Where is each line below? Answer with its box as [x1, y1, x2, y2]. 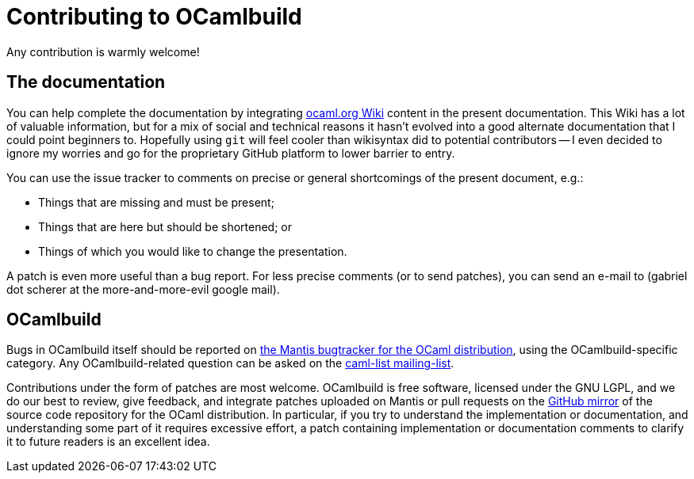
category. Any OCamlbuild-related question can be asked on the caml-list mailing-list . [6, 356, 454, 371]
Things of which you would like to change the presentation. [38, 244, 347, 258]
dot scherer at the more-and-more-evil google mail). [6, 282, 280, 296]
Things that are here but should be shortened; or [38, 219, 292, 234]
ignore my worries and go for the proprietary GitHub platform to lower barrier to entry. [6, 146, 455, 160]
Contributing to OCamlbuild [6, 3, 302, 30]
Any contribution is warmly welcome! [6, 44, 200, 59]
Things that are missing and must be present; [38, 195, 274, 209]
